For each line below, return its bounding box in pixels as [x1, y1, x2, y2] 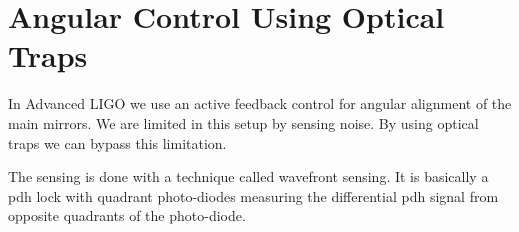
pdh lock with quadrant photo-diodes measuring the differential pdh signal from [8, 185, 499, 206]
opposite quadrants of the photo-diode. [8, 205, 246, 226]
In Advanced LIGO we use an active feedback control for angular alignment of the [8, 93, 512, 114]
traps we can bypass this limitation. [8, 132, 227, 153]
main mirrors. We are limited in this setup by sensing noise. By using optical [8, 112, 479, 133]
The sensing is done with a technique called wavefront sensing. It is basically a [8, 166, 489, 187]
